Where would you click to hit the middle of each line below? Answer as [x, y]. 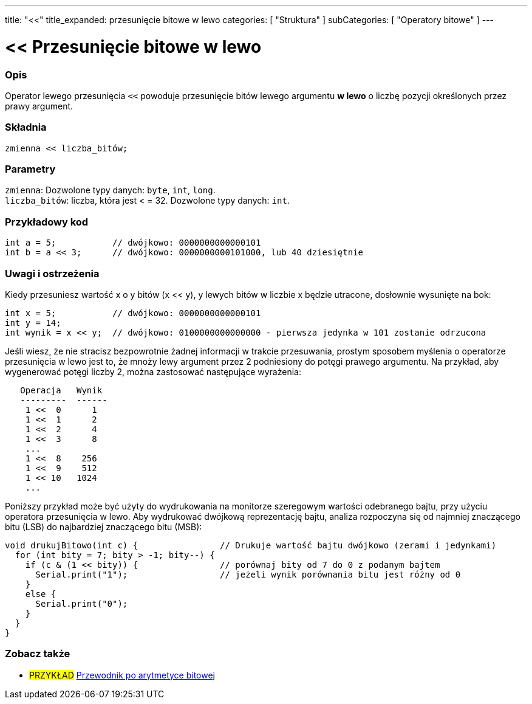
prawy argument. [39, 106]
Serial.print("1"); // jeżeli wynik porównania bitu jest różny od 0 [248, 574]
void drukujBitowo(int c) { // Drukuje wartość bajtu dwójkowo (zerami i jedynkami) [251, 545]
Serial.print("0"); [82, 603]
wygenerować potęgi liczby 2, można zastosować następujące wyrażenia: [153, 371]
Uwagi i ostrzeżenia [52, 273]
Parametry [30, 169]
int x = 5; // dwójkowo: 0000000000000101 [133, 313]
